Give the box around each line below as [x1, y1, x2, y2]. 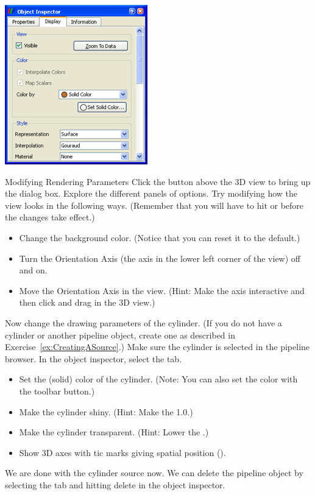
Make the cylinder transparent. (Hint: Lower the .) [19, 426, 209, 438]
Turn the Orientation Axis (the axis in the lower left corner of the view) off [19, 251, 300, 264]
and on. [19, 264, 48, 276]
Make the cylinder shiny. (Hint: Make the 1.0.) [19, 405, 193, 418]
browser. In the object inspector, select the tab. [5, 352, 182, 365]
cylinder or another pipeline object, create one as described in [5, 328, 235, 341]
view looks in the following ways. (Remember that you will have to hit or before [5, 198, 304, 211]
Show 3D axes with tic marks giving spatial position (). [19, 446, 226, 458]
